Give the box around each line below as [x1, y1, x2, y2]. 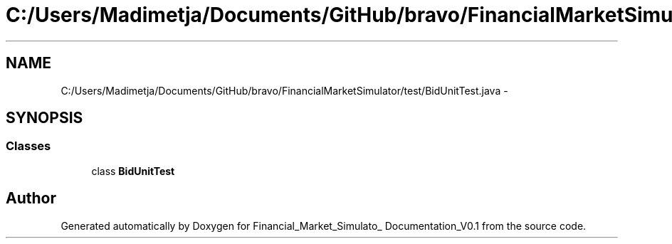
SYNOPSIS [6, 109, 83, 127]
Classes [6, 139, 51, 154]
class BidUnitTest [91, 164, 175, 177]
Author [6, 189, 56, 208]
